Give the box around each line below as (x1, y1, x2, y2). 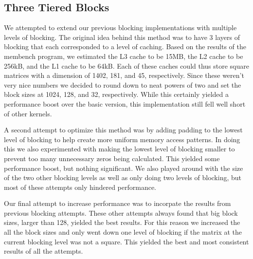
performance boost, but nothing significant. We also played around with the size (4, 163, 243, 173)
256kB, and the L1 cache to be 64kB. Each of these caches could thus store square (4, 60, 249, 71)
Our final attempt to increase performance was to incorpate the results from (4, 198, 231, 208)
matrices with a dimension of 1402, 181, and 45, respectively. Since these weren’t (4, 70, 244, 80)
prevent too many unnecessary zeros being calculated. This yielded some (4, 153, 220, 163)
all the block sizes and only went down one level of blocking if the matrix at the (4, 227, 242, 237)
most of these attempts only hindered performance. (4, 182, 157, 192)
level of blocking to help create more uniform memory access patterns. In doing (4, 134, 240, 144)
